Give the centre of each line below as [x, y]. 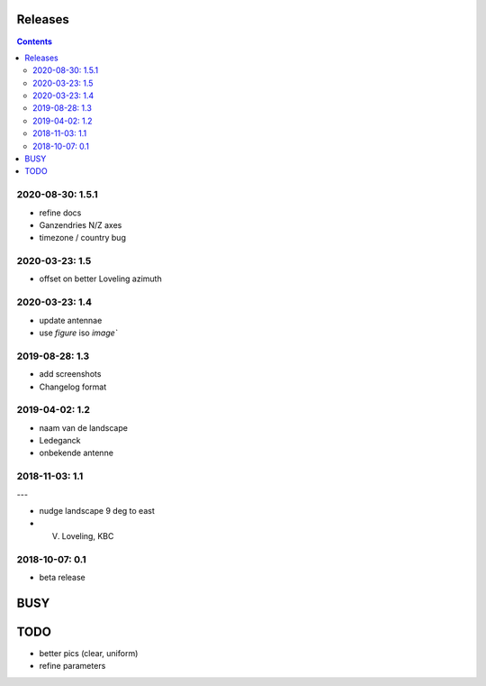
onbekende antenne [76, 453]
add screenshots [70, 374]
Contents [35, 41]
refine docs [60, 213]
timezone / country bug [82, 238]
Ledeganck [60, 441]
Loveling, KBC [88, 535]
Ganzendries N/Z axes [81, 224]
